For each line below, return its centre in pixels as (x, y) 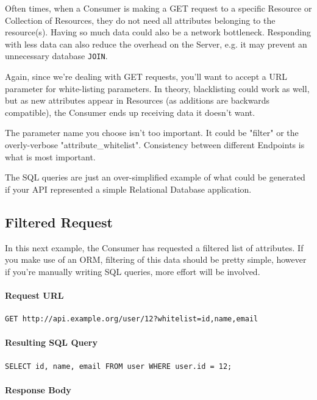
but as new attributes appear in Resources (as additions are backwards (137, 100)
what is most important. (50, 156)
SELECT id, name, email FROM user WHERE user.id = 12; (119, 366)
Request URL (34, 295)
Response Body (38, 389)
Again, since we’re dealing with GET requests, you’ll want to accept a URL (146, 77)
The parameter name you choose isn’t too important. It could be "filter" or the (152, 133)
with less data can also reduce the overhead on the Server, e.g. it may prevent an (156, 44)
